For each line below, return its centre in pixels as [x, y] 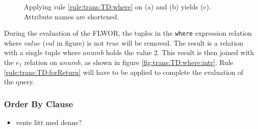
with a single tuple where [42, 52]
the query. [19, 82]
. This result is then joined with [206, 52]
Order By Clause [39, 103]
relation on [41, 62]
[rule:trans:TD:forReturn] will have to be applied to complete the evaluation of [124, 72]
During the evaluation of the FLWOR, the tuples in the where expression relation [128, 33]
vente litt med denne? [49, 122]
